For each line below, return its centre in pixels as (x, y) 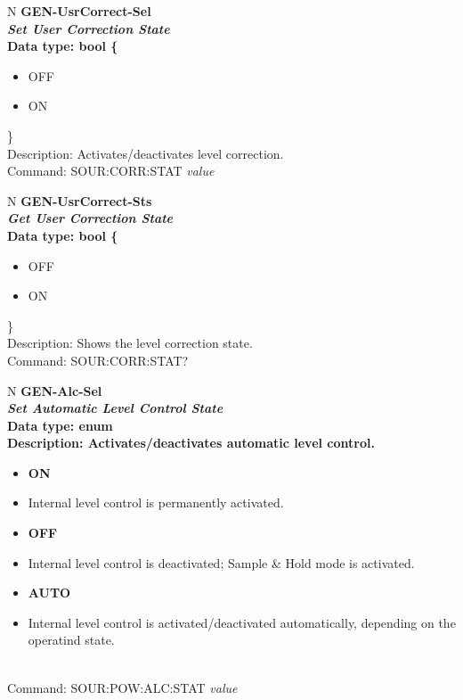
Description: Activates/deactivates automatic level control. (191, 443)
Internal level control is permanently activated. (156, 502)
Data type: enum (60, 425)
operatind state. (71, 640)
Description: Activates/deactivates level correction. (146, 153)
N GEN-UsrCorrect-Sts (80, 200)
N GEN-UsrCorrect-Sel (79, 11)
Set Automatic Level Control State (115, 408)
